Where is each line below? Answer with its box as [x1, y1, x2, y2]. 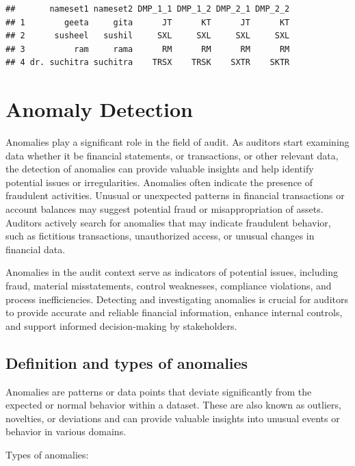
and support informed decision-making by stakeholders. [5, 318, 237, 333]
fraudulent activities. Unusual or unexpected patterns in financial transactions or [5, 188, 345, 203]
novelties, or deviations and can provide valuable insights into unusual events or [5, 411, 340, 425]
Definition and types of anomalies [5, 352, 248, 373]
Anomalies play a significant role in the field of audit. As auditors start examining [5, 135, 350, 149]
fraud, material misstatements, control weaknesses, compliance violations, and [5, 279, 332, 293]
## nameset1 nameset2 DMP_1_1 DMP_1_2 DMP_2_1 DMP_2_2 [5, 4, 290, 14]
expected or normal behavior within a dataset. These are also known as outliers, [5, 398, 341, 412]
